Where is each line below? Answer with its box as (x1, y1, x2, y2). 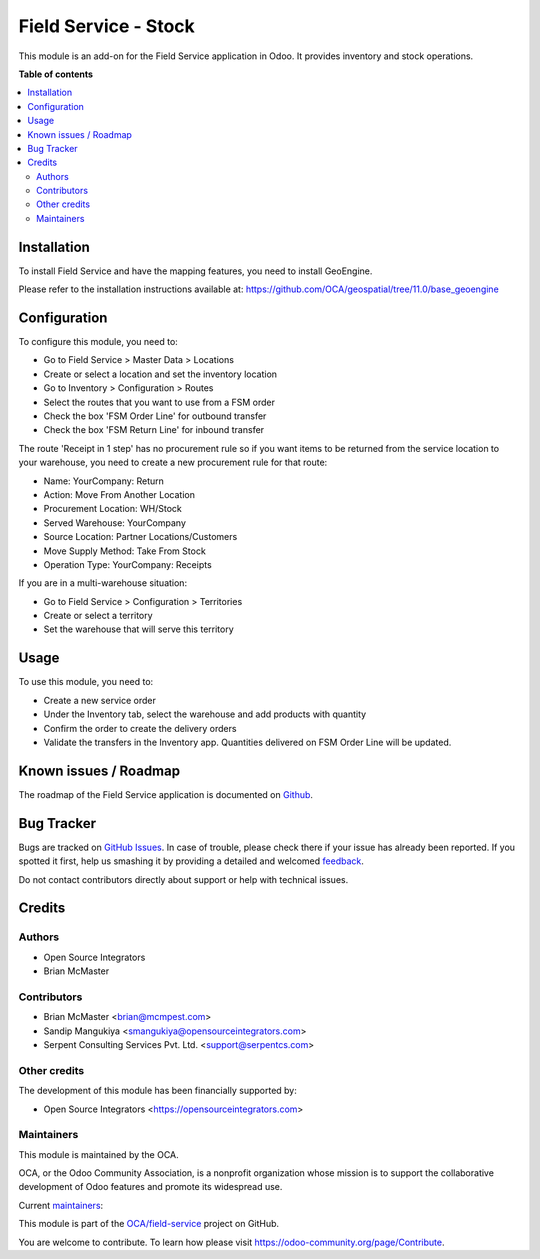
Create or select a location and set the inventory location (43, 368, 278, 380)
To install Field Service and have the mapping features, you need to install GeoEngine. (18, 265, 373, 277)
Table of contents (18, 68, 94, 80)
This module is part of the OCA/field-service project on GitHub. (18, 1218, 280, 1230)
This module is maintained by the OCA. (18, 1148, 179, 1160)
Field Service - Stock (18, 15, 195, 37)
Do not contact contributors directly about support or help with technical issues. (18, 873, 349, 885)
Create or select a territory (43, 610, 154, 622)
